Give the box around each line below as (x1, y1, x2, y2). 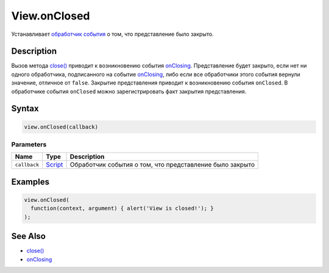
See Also (11, 231, 46, 241)
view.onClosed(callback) (24, 123, 99, 130)
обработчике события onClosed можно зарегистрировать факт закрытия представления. (11, 88, 247, 95)
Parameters (11, 140, 47, 148)
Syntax (11, 103, 39, 114)
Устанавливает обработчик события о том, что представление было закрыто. (11, 30, 214, 38)
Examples (11, 176, 50, 187)
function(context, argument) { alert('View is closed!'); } (30, 205, 214, 212)
